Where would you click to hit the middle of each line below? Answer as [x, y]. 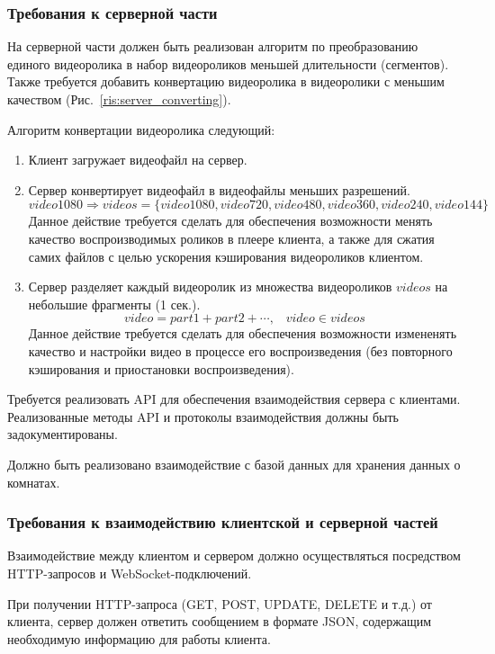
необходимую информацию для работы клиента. [139, 638]
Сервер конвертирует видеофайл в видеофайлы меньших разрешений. [219, 189]
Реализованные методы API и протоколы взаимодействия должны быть [203, 416]
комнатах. [34, 482]
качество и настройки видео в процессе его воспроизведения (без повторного [240, 350]
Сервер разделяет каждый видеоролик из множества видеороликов [210, 287]
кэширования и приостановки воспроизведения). [161, 368]
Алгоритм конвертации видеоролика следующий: [141, 129]
